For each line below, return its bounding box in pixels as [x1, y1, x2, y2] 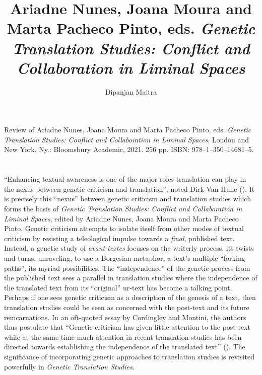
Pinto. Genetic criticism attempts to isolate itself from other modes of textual [4, 223, 244, 234]
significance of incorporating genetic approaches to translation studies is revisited [4, 351, 254, 361]
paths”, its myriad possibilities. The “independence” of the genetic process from [4, 262, 250, 273]
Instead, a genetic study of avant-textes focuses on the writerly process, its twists [4, 243, 254, 253]
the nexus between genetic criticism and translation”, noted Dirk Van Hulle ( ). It [4, 183, 255, 194]
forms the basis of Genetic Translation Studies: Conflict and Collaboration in [4, 203, 242, 214]
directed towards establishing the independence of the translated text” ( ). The [4, 341, 245, 352]
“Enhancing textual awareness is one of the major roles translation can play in [4, 174, 246, 184]
